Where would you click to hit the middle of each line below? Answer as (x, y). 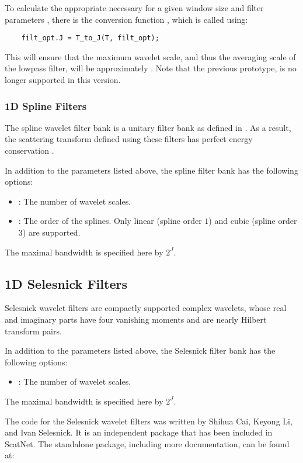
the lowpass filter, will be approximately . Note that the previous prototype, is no (151, 68)
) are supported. (51, 232)
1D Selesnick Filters (66, 283)
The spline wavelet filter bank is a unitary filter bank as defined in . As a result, (148, 127)
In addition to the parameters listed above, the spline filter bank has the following (151, 170)
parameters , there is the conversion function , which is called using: (126, 19)
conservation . (29, 151)
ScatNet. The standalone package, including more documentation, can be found (147, 443)
